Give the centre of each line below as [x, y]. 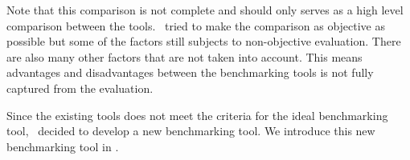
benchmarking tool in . [63, 146]
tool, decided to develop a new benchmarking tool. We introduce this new [191, 131]
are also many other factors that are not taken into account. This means [184, 56]
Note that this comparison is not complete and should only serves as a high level [205, 10]
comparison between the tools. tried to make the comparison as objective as [196, 25]
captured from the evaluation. [80, 88]
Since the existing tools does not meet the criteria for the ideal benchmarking [197, 115]
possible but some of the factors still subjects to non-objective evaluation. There [204, 41]
